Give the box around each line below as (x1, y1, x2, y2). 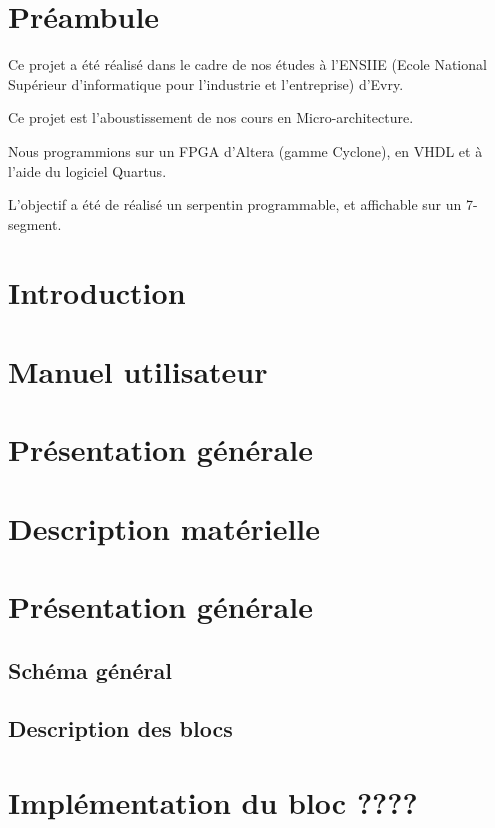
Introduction (8, 272, 186, 313)
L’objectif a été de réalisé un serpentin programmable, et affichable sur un (8, 194, 462, 215)
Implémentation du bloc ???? (8, 781, 418, 822)
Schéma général (8, 654, 172, 685)
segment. (8, 213, 62, 234)
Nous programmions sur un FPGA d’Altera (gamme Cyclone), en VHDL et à (8, 140, 483, 161)
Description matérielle (8, 507, 321, 548)
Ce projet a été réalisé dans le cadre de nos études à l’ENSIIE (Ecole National (8, 54, 487, 75)
